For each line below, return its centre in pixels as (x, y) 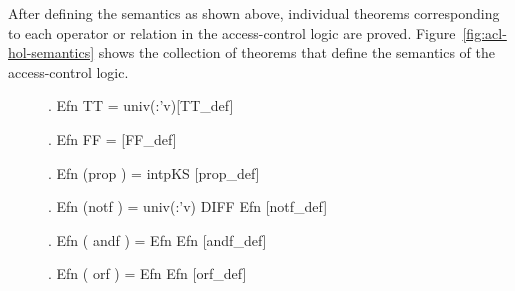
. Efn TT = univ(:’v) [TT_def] (141, 105)
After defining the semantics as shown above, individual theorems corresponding (254, 13)
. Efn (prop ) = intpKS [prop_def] (154, 172)
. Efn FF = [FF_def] (112, 138)
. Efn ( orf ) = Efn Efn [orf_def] (147, 273)
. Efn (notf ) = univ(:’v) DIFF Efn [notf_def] (188, 206)
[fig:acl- (484, 32)
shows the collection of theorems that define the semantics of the (297, 52)
